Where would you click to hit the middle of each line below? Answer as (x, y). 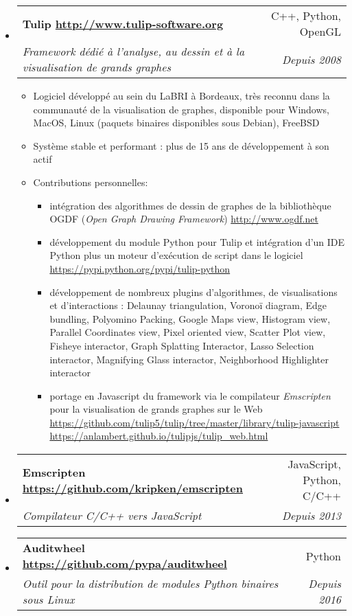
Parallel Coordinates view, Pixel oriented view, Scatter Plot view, (188, 332)
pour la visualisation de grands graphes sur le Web (156, 409)
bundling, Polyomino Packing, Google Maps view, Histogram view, (190, 318)
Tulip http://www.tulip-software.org (123, 23)
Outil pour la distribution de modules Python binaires (150, 584)
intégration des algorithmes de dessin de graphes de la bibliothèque (190, 205)
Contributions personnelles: (91, 182)
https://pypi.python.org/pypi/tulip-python (140, 268)
